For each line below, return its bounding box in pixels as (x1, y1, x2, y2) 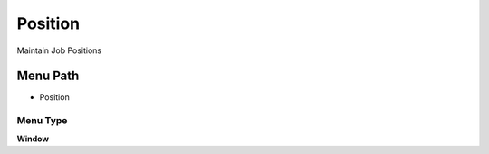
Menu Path (16, 68, 80, 84)
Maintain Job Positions (16, 45, 102, 56)
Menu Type (16, 114, 68, 127)
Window (16, 133, 50, 144)
